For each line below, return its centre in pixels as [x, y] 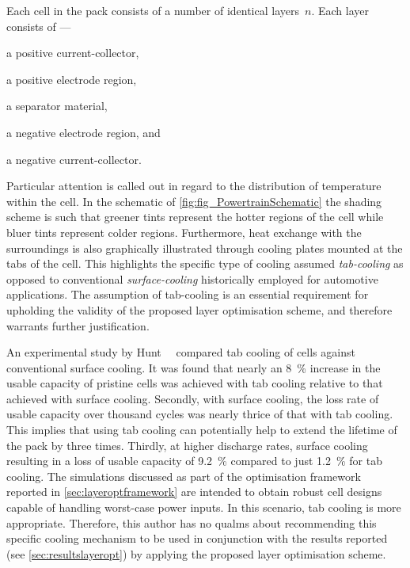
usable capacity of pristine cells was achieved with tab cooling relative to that [195, 383]
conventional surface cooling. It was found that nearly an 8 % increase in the [194, 367]
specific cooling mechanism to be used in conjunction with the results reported [197, 538]
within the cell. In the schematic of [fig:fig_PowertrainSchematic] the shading [194, 201]
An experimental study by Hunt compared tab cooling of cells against [181, 352]
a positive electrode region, [72, 79]
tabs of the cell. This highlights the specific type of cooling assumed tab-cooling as [205, 263]
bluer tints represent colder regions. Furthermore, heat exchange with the [184, 232]
